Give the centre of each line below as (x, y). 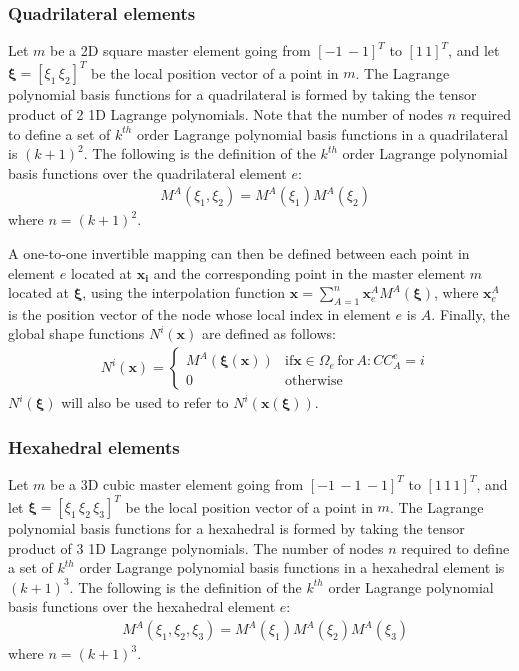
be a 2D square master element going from (180, 50)
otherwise (314, 381)
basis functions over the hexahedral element (142, 606)
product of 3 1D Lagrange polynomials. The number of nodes (196, 547)
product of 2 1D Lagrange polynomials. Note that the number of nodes (226, 113)
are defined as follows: (269, 333)
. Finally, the (470, 313)
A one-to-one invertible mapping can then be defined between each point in (239, 252)
